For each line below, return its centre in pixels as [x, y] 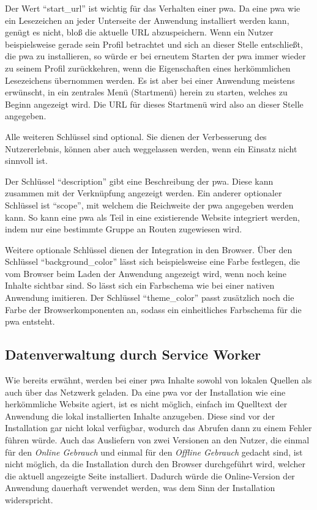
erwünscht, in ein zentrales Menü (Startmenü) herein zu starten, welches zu [146, 92]
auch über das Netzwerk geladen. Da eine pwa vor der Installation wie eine [145, 392]
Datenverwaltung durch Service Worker [133, 354]
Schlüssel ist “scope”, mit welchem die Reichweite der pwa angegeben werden [149, 205]
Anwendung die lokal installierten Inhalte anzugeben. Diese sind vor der [140, 416]
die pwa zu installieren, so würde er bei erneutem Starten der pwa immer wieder [155, 56]
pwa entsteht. [30, 321]
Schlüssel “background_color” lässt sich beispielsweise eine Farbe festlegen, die [153, 261]
